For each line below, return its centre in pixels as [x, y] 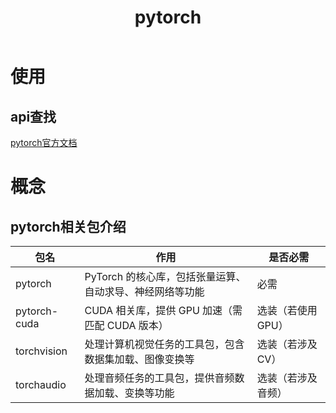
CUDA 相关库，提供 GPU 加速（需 [163, 310]
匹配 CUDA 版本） [126, 325]
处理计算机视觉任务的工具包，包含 [164, 344]
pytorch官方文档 [44, 142]
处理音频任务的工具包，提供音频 [159, 378]
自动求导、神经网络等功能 [144, 291]
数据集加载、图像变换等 [139, 359]
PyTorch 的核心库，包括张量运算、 [165, 276]
